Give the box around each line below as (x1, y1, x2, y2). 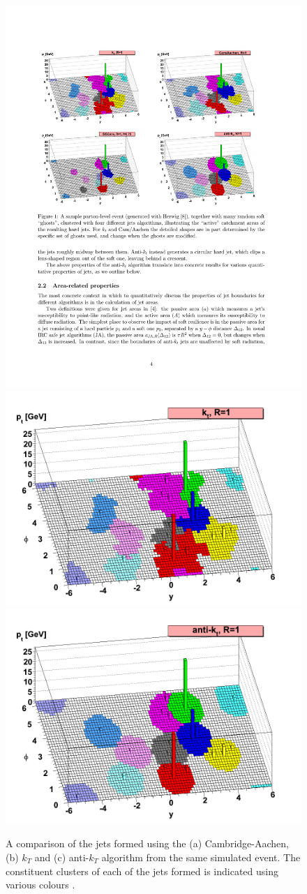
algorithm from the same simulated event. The (101, 849, 301, 864)
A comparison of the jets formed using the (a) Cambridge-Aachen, (6, 836, 289, 851)
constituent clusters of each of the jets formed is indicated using (6, 863, 278, 878)
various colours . (6, 877, 75, 892)
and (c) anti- (34, 849, 89, 864)
